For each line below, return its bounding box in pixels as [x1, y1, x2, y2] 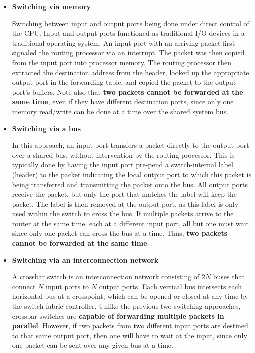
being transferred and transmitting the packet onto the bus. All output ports [12, 179, 248, 189]
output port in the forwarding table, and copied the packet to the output [12, 77, 236, 87]
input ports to [46, 281, 89, 291]
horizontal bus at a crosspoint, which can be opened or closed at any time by [12, 291, 248, 301]
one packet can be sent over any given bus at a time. [12, 340, 173, 350]
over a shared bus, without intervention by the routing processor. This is [12, 149, 235, 160]
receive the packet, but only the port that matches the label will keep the [12, 189, 237, 199]
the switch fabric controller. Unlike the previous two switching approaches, [12, 301, 241, 311]
